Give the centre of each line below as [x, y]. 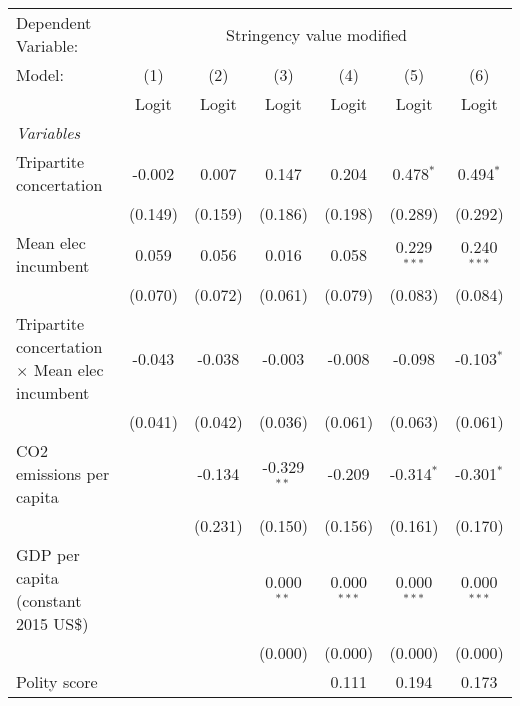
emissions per [63, 473]
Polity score [57, 681]
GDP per [48, 554]
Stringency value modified [316, 34]
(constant [49, 600]
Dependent [54, 22]
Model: [40, 74]
